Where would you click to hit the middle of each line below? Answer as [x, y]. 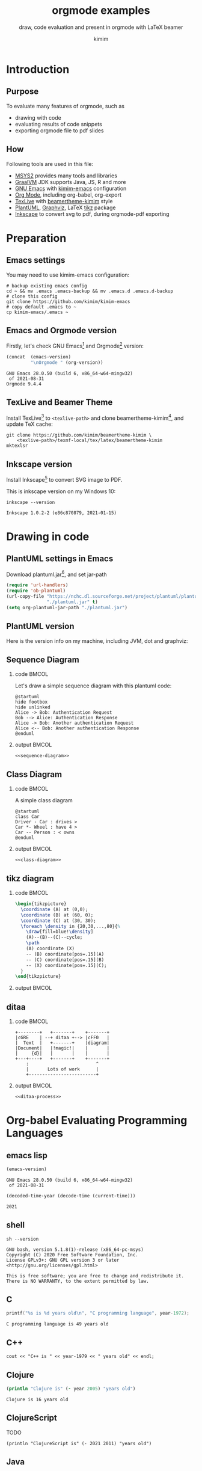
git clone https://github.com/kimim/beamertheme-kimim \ [79, 435]
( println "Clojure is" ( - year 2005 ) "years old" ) [71, 1389]
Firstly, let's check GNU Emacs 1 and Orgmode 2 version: [75, 345]
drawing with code [38, 117]
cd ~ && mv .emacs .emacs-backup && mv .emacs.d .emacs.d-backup [90, 291]
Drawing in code [48, 536]
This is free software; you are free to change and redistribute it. [95, 1276]
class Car [27, 817]
